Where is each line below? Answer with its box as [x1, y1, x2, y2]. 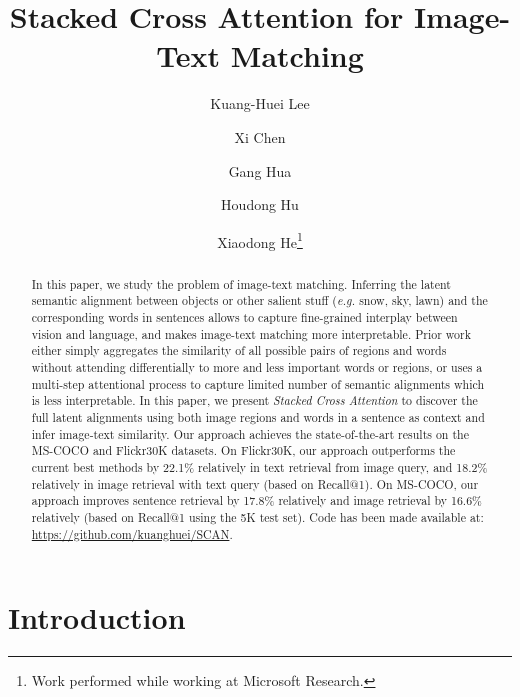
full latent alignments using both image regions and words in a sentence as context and [31, 408, 485, 425]
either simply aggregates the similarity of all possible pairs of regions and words [31, 342, 447, 359]
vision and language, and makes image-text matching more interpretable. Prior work [31, 325, 471, 342]
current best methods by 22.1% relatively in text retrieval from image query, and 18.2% [31, 458, 488, 475]
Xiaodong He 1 [217, 228, 303, 252]
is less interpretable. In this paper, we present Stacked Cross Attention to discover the [31, 392, 478, 409]
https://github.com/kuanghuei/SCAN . [31, 525, 233, 542]
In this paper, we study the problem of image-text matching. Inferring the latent [31, 275, 451, 292]
